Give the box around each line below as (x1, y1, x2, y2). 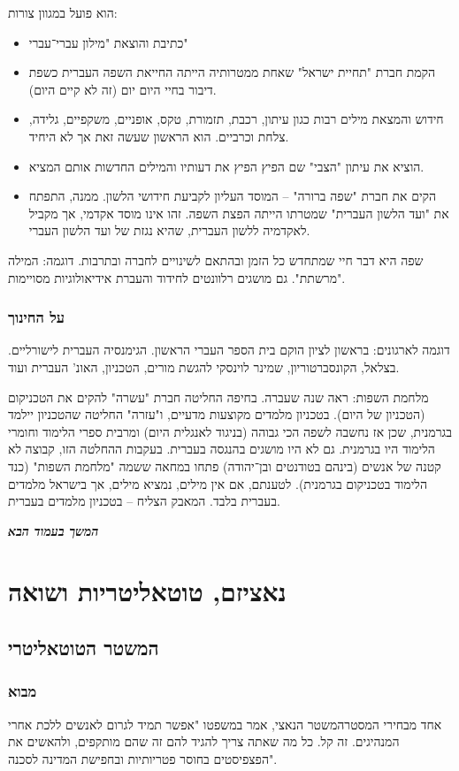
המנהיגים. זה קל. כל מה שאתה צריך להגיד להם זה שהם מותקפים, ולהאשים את (8, 732, 400, 751)
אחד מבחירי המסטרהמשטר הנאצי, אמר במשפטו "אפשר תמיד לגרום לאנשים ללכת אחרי (8, 714, 442, 733)
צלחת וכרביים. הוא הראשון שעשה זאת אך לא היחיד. (28, 126, 289, 145)
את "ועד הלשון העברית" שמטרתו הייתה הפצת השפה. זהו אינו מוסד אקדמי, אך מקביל (28, 203, 449, 222)
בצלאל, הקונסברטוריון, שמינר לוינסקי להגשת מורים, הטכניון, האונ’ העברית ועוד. (8, 357, 400, 376)
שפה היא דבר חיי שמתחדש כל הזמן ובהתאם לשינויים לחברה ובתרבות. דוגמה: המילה (8, 250, 424, 269)
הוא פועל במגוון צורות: (8, 4, 118, 21)
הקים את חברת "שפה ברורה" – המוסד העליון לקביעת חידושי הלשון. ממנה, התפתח (28, 187, 437, 205)
